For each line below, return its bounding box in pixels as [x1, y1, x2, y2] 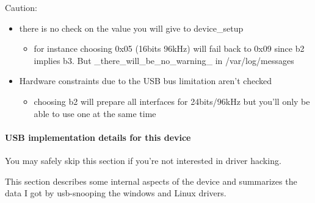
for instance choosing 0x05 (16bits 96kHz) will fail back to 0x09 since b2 [34, 42, 305, 55]
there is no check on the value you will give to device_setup [19, 21, 244, 34]
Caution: [5, 1, 37, 13]
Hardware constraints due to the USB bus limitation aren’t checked [19, 74, 272, 87]
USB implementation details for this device [5, 130, 191, 143]
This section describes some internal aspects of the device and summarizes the [5, 174, 297, 187]
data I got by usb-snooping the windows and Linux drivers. [5, 187, 226, 199]
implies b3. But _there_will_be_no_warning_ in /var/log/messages [34, 54, 294, 66]
